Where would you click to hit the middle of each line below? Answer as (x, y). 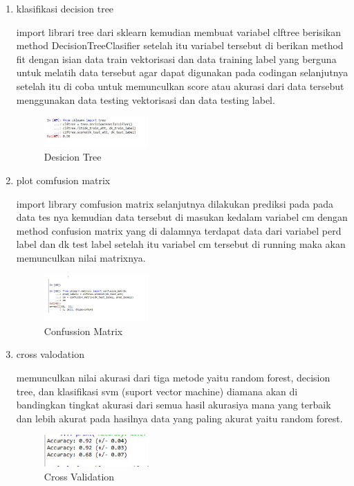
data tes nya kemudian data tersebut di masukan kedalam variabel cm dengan (182, 217)
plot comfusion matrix (63, 180)
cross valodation (50, 354)
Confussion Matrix (83, 331)
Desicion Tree (73, 157)
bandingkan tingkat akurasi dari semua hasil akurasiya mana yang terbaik (174, 405)
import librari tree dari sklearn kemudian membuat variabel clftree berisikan (178, 31)
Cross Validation (79, 476)
